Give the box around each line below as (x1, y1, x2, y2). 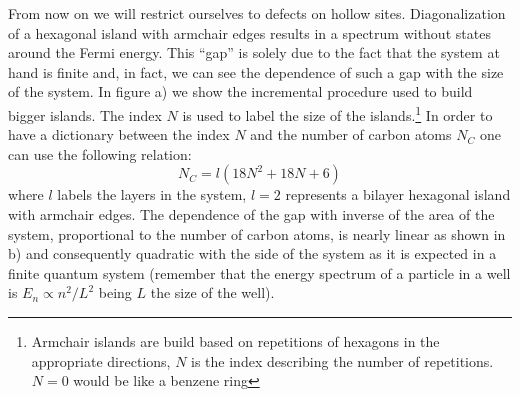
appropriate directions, (31, 350, 171, 371)
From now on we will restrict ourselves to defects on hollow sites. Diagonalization (8, 3, 506, 23)
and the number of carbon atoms (250, 124, 452, 145)
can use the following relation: (8, 143, 192, 164)
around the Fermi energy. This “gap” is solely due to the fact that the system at (8, 42, 500, 63)
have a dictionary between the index (8, 124, 230, 145)
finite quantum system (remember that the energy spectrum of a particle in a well (8, 262, 511, 283)
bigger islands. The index (8, 104, 162, 125)
